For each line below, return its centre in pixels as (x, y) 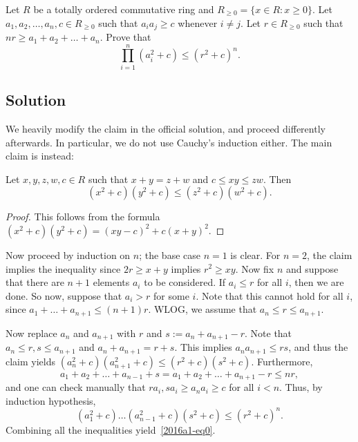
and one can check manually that (76, 387)
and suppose (312, 268)
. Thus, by (301, 387)
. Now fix (255, 268)
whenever (198, 22)
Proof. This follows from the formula (83, 217)
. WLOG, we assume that (202, 309)
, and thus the (318, 347)
